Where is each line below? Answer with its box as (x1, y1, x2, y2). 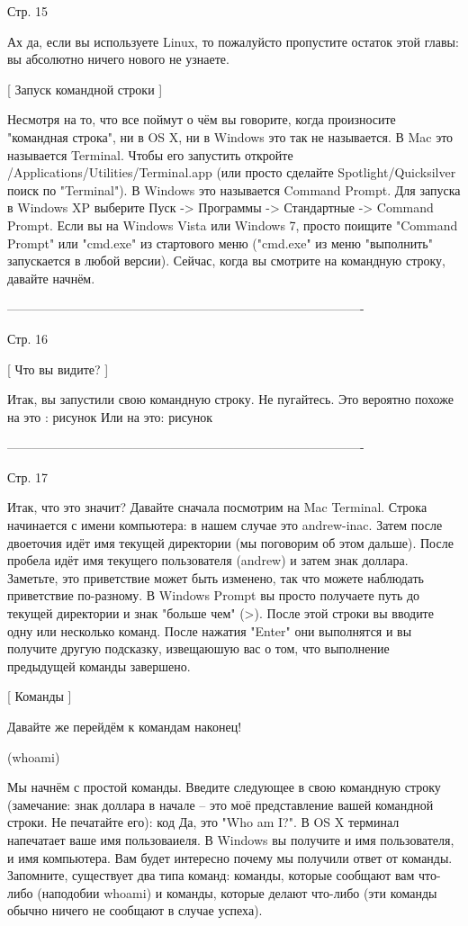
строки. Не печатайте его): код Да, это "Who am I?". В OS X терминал (7, 813, 400, 832)
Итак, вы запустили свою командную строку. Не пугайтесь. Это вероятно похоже (7, 390, 454, 409)
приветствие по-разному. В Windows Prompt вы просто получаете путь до (7, 586, 420, 605)
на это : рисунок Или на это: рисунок (7, 407, 212, 426)
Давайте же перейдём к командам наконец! (7, 717, 242, 735)
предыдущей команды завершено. (7, 656, 191, 675)
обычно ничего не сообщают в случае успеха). (7, 901, 263, 920)
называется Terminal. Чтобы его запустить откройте (7, 145, 293, 164)
